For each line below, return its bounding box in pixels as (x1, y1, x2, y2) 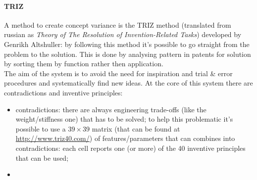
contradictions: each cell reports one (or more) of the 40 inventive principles (15, 142, 246, 153)
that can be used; (15, 152, 69, 163)
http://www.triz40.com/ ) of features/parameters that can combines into (15, 133, 235, 143)
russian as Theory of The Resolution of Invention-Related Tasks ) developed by (4, 29, 242, 40)
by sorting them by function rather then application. (4, 58, 163, 69)
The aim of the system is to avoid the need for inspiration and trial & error (4, 68, 233, 78)
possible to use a (15, 123, 66, 134)
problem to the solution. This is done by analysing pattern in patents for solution (4, 48, 251, 59)
